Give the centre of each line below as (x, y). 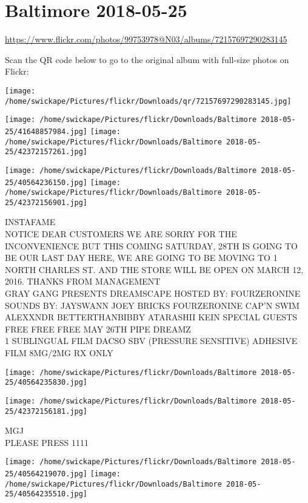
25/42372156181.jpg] (46, 411)
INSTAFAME (30, 222)
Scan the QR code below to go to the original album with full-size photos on (147, 59)
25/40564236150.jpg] (46, 182)
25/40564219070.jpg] (46, 474)
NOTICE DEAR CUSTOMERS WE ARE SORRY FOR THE (121, 234)
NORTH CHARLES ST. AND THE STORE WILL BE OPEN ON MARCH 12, (154, 269)
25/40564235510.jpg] (46, 494)
